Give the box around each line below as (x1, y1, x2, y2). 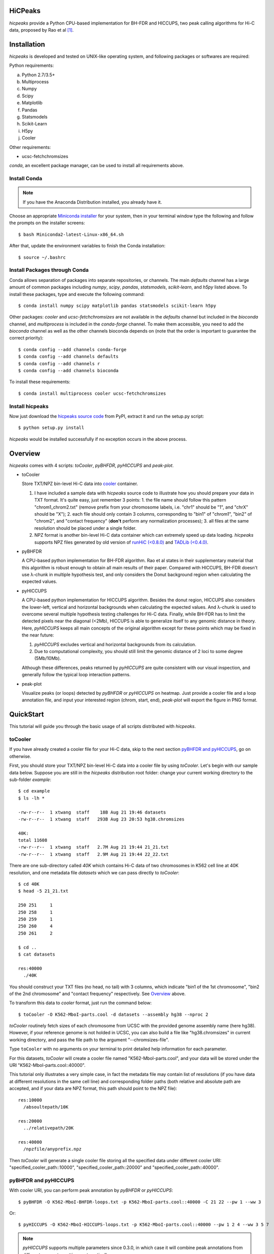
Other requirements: (9, 144, 51, 150)
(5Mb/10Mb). (34, 655, 61, 662)
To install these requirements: (9, 379, 71, 385)
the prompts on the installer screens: (9, 220, 85, 226)
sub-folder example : (9, 776, 52, 782)
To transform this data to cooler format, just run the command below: (9, 1000, 152, 1006)
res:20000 (18, 1118, 42, 1124)
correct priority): (9, 335, 44, 341)
